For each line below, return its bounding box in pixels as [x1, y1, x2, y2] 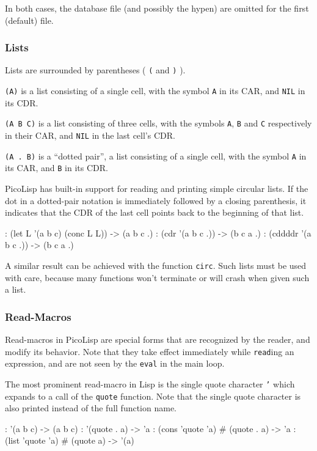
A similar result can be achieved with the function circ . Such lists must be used [5, 258, 307, 271]
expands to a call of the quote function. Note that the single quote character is [5, 389, 301, 402]
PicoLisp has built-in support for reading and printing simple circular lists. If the [5, 182, 308, 194]
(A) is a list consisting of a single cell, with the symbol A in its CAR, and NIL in [5, 84, 305, 97]
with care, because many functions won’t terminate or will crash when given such [5, 271, 310, 284]
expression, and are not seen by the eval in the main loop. [5, 357, 225, 370]
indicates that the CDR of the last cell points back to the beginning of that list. [5, 206, 304, 219]
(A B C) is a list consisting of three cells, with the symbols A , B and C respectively [5, 117, 312, 130]
